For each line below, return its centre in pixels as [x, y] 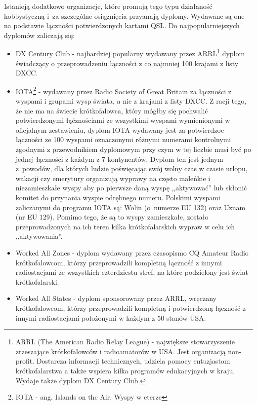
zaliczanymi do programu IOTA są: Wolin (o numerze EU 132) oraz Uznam [130, 207]
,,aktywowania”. [39, 236]
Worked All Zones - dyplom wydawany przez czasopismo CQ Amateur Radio [132, 252]
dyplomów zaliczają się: [40, 35]
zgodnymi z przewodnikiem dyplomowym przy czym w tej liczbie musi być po [133, 149]
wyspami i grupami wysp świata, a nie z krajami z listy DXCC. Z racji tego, [131, 101]
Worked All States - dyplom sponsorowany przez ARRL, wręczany [116, 298]
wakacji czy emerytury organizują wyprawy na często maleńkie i [113, 178]
